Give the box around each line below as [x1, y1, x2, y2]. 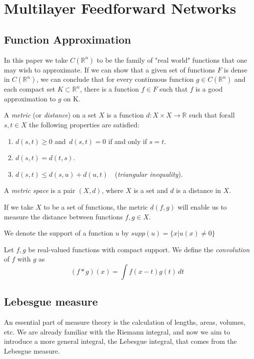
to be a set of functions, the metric [44, 201, 148, 212]
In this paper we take [4, 54, 68, 65]
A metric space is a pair [4, 185, 75, 195]
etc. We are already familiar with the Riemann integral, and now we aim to [4, 326, 230, 336]
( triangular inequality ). [115, 168, 183, 179]
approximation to [4, 93, 56, 103]
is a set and [133, 185, 168, 195]
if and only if [108, 136, 147, 146]
